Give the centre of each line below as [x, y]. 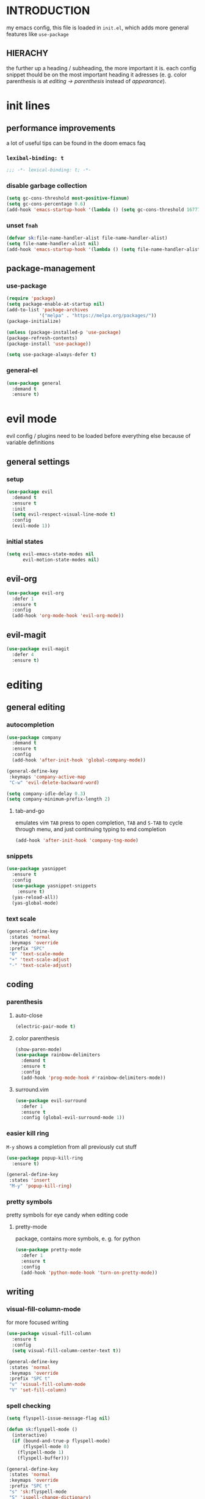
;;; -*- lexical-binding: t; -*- [49, 170]
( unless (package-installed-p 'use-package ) [64, 332]
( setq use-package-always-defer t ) [52, 355]
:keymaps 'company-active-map [47, 777]
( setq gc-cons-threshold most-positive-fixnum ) [68, 198]
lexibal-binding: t [35, 158]
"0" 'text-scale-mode [36, 954]
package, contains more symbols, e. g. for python [77, 1238]
